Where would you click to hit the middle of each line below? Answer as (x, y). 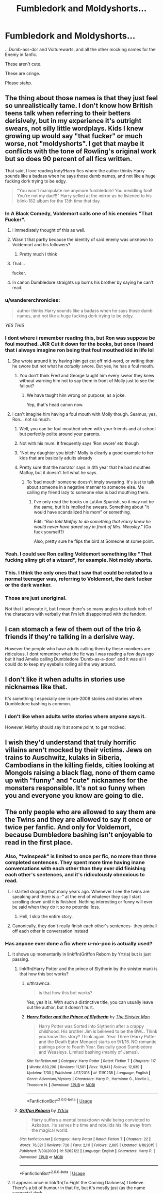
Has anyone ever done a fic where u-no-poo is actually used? (79, 943)
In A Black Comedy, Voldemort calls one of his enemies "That (79, 213)
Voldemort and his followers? (41, 245)
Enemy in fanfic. (21, 55)
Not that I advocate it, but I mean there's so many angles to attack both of (79, 608)
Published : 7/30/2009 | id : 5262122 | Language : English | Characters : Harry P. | (87, 1151)
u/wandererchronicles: (33, 300)
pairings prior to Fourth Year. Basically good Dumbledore (95, 1047)
